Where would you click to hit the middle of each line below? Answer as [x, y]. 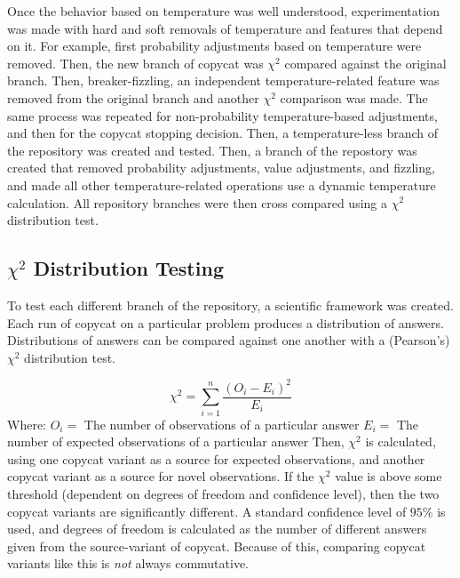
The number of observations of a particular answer [222, 424]
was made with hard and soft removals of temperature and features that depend [225, 28]
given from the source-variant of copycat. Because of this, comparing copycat [217, 546]
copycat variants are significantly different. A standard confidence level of [207, 511]
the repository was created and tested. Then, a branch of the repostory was [212, 150]
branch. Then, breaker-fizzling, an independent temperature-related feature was [223, 80]
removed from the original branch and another [133, 97]
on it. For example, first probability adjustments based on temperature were [214, 46]
